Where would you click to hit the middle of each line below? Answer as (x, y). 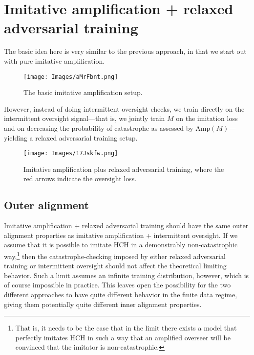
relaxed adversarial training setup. (86, 137)
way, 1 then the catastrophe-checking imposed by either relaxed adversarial (115, 255)
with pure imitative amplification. (54, 60)
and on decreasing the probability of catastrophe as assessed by (99, 128)
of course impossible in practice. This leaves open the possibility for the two (117, 285)
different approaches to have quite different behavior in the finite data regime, (121, 294)
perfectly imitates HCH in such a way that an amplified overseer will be (123, 337)
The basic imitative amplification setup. (83, 92)
